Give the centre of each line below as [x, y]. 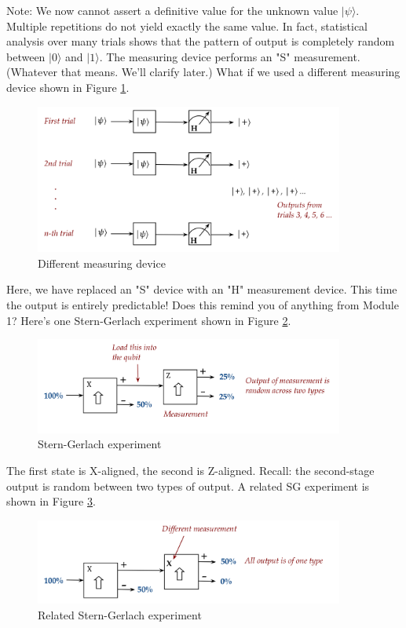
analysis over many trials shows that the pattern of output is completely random [201, 41]
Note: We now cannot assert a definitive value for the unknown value [172, 10]
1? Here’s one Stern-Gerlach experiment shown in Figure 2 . [149, 320]
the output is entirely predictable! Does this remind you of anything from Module [203, 304]
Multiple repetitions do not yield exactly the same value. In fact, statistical [187, 26]
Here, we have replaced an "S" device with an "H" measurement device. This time [202, 289]
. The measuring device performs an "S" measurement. [230, 56]
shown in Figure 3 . [51, 501]
